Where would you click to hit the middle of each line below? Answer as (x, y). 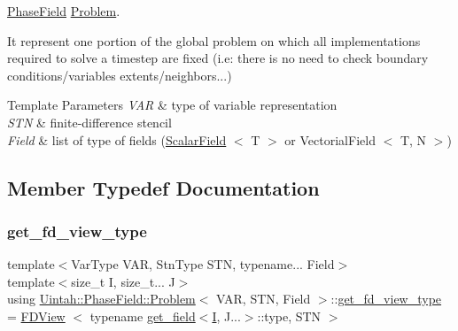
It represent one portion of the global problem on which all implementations (214, 40)
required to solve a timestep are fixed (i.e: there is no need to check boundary (218, 58)
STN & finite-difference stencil (89, 122)
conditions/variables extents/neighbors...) (120, 75)
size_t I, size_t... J (123, 281)
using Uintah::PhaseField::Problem (101, 299)
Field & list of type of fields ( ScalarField (117, 139)
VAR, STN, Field (264, 299)
